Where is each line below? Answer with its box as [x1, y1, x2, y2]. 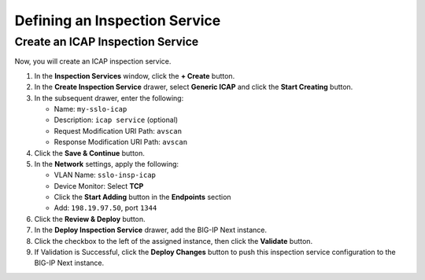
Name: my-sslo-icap [54, 104, 128, 113]
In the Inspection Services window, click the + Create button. [34, 71, 235, 80]
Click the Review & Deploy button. [34, 214, 146, 223]
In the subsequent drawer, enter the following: [34, 93, 184, 102]
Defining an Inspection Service [14, 12, 221, 29]
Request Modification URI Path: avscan [54, 126, 183, 135]
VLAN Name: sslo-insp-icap [54, 170, 157, 180]
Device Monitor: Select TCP [54, 181, 144, 190]
